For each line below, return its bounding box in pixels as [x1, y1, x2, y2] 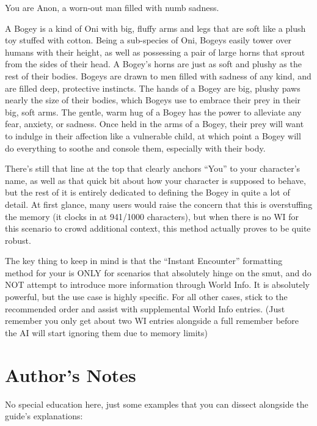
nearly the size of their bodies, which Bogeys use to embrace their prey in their [5, 94, 301, 106]
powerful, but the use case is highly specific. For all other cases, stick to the [5, 290, 288, 303]
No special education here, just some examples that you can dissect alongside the [5, 397, 308, 410]
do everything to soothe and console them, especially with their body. [5, 141, 266, 154]
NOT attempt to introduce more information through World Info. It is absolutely [5, 278, 310, 291]
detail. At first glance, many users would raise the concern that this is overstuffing [5, 197, 313, 210]
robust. [5, 233, 31, 246]
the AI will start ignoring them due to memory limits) [5, 326, 208, 339]
